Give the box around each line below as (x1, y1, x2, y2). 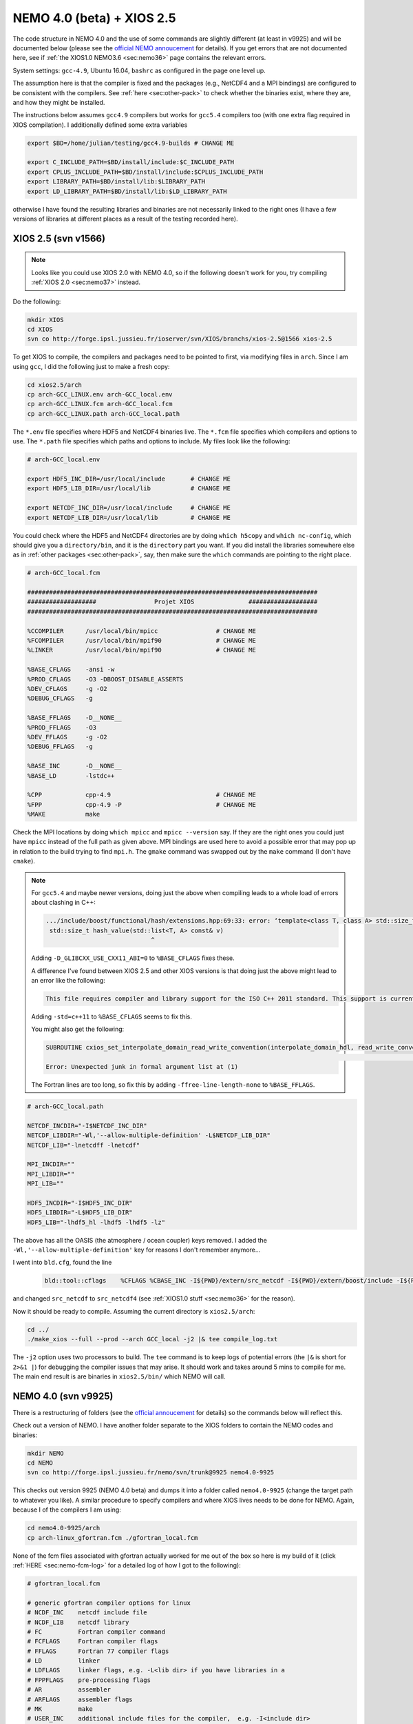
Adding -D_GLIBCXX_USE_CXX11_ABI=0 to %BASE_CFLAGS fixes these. (31, 954, 235, 962)
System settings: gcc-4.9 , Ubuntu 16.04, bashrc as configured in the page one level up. (12, 66, 266, 74)
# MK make (27, 1705, 93, 1713)
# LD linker (27, 1657, 100, 1665)
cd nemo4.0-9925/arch (27, 1524, 100, 1532)
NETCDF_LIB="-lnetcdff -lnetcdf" (27, 1141, 140, 1149)
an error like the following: (31, 976, 106, 984)
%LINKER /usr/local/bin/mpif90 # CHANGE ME (27, 646, 256, 654)
